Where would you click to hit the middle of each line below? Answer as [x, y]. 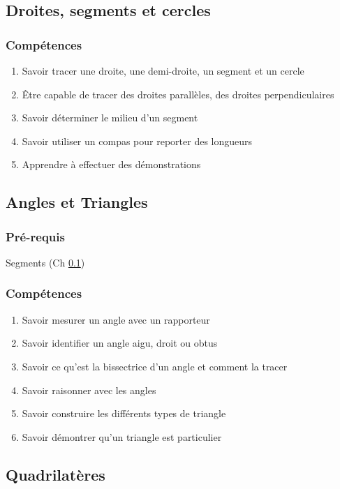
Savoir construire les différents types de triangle [124, 413]
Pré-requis [35, 236]
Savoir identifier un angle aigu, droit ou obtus [120, 343]
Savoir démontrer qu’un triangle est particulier [122, 436]
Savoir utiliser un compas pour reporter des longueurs [137, 141]
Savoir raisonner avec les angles [89, 390]
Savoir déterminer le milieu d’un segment [110, 118]
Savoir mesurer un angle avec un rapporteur [116, 319]
